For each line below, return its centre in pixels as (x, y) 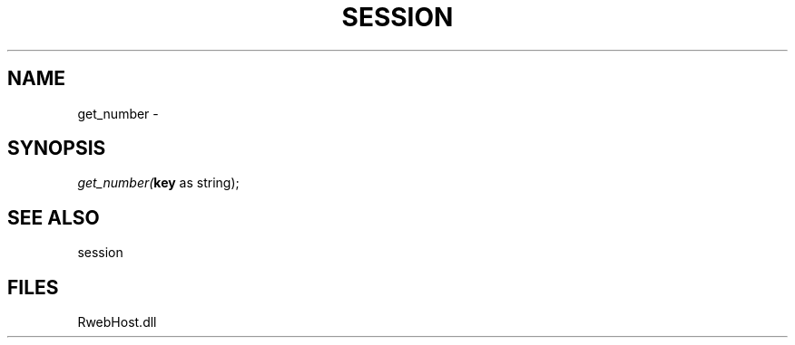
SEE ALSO (54, 217)
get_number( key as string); (158, 183)
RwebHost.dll (117, 322)
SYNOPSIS (57, 149)
